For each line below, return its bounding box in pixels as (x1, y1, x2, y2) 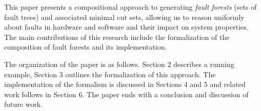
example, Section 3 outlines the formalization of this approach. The (4, 69, 216, 79)
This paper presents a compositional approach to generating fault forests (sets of (4, 2, 257, 12)
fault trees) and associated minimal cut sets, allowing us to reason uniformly (4, 11, 245, 22)
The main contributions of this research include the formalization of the (4, 31, 230, 42)
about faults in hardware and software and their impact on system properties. (4, 21, 249, 32)
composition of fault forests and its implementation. (4, 41, 167, 52)
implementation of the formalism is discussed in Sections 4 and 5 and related (4, 79, 246, 90)
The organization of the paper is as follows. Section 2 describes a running (4, 58, 234, 69)
